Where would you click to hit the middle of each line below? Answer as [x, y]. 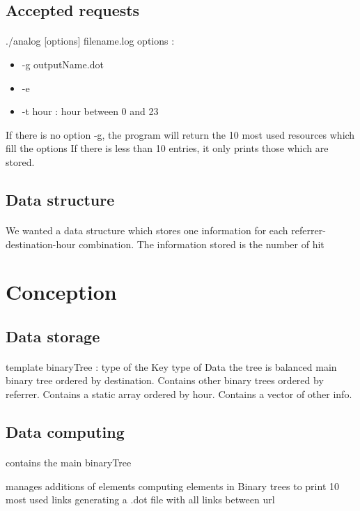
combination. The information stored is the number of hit [202, 244]
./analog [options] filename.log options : [90, 41]
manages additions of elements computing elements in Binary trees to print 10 [172, 486]
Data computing [65, 432]
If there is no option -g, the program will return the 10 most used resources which [180, 134]
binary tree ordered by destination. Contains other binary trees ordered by [165, 380]
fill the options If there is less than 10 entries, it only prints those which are [167, 148]
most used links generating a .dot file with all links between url [140, 499]
